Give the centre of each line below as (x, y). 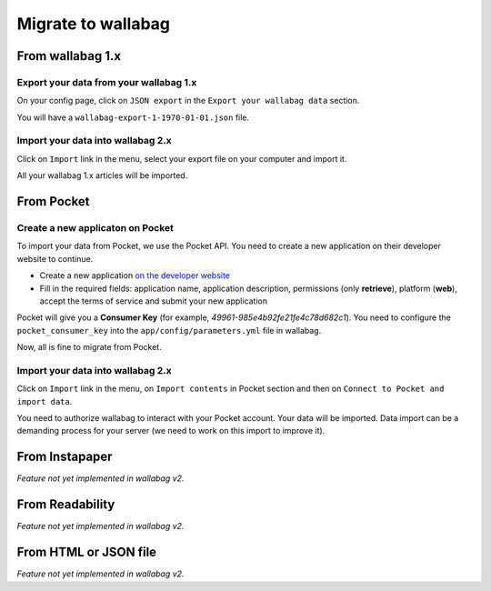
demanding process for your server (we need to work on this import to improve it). (171, 431)
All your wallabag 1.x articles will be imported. (102, 175)
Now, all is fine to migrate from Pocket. (90, 347)
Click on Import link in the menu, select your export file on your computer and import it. (182, 158)
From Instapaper (65, 457)
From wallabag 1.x (69, 56)
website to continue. (55, 258)
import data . (45, 401)
